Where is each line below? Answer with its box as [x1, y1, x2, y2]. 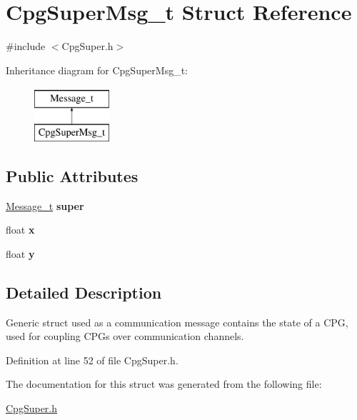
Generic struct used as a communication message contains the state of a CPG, [6, 314, 348, 329]
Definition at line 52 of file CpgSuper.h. [6, 352, 178, 367]
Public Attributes [6, 164, 139, 186]
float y [6, 246, 35, 261]
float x [6, 222, 35, 237]
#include [6, 39, 46, 54]
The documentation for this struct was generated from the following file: [6, 376, 322, 391]
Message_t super [6, 198, 84, 213]
